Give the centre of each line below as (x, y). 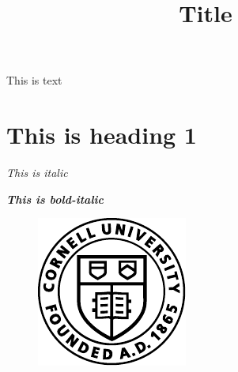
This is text (34, 80)
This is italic (37, 173)
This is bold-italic (55, 199)
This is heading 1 (102, 135)
